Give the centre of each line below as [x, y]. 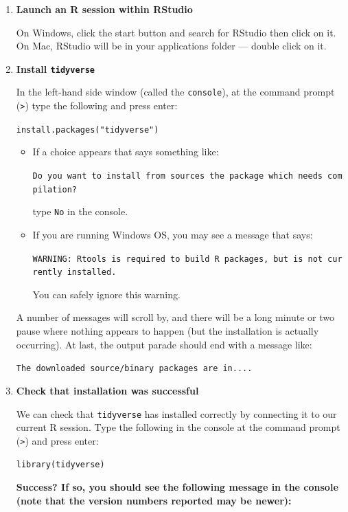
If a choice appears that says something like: [126, 152]
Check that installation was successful [107, 390]
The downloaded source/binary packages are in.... [134, 369]
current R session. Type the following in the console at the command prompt [178, 427]
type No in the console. [80, 211]
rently [47, 272]
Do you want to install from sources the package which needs [177, 176]
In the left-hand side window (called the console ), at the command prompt [175, 92]
